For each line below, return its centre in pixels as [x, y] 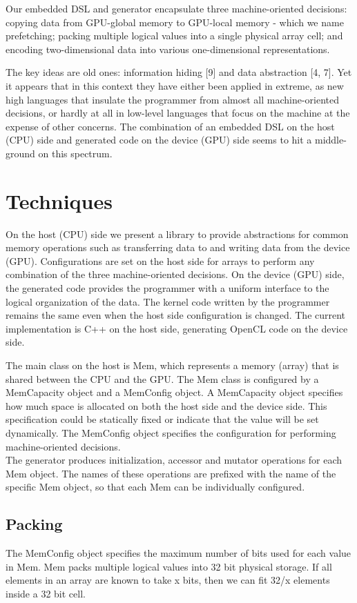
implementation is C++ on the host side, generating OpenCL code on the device [177, 328]
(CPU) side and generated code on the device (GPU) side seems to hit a [159, 140]
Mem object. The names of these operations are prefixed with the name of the [171, 473]
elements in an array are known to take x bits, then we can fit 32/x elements [168, 580]
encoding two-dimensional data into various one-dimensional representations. [168, 49]
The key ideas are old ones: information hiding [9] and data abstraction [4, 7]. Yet [179, 72]
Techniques [59, 200]
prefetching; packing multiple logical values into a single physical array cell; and [174, 36]
